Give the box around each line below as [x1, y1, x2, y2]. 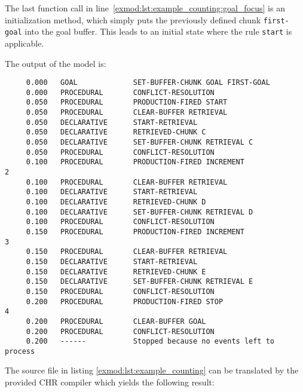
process [5, 347, 35, 356]
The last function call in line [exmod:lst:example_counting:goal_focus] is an [5, 2, 285, 14]
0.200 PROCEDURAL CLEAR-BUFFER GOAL [26, 317, 206, 326]
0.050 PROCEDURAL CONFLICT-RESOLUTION [26, 148, 215, 157]
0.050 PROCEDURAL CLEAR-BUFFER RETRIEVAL [26, 108, 228, 117]
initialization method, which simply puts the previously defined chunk [5, 13, 261, 26]
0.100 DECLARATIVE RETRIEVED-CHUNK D [26, 197, 206, 206]
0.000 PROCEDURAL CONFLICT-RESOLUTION [26, 88, 215, 97]
